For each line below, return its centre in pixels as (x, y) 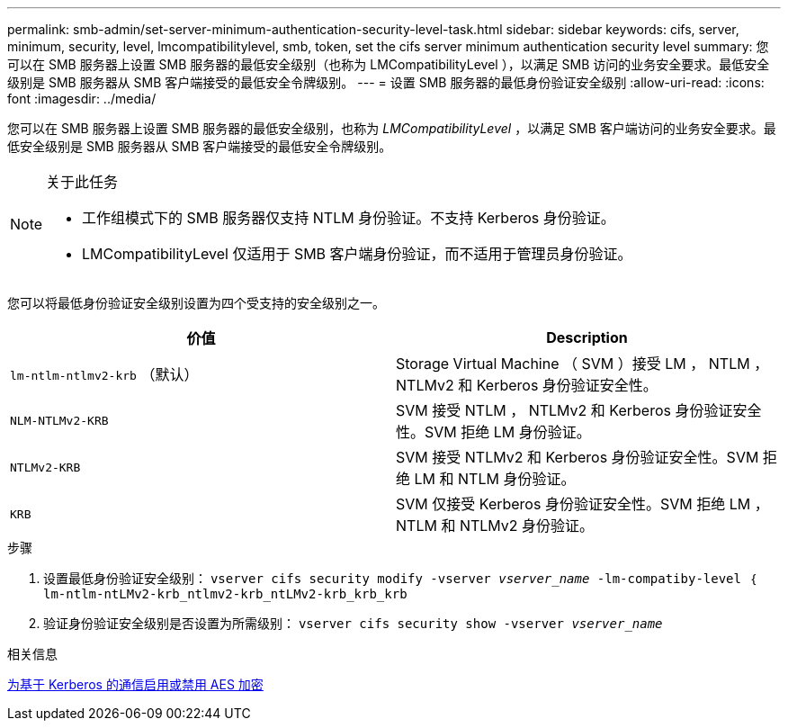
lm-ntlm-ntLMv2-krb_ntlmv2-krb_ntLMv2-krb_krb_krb (225, 594)
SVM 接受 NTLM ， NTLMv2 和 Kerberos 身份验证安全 (579, 410)
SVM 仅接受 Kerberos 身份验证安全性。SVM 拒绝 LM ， (582, 504)
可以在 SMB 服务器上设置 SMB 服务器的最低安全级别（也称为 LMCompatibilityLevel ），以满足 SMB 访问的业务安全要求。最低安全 (389, 64)
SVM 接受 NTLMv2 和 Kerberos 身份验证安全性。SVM (578, 457)
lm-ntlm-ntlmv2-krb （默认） (104, 374)
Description (587, 337)
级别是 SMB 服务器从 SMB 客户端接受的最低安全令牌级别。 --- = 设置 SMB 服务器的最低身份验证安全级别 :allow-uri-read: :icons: (386, 82)
